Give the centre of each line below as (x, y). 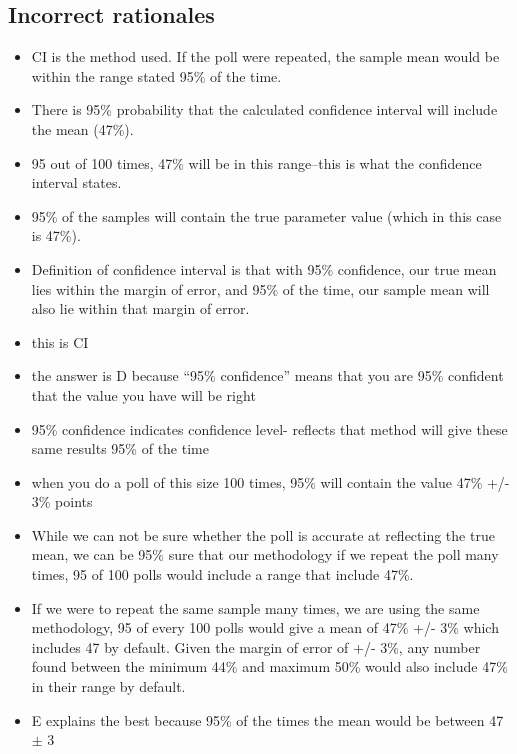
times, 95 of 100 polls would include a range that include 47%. (222, 574)
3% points (62, 501)
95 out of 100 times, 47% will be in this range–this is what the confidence (256, 162)
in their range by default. (108, 686)
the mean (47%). (82, 128)
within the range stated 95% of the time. (156, 75)
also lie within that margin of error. (140, 308)
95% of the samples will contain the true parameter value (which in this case (266, 215)
